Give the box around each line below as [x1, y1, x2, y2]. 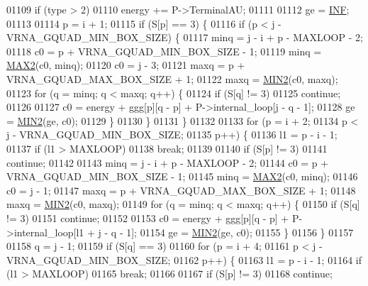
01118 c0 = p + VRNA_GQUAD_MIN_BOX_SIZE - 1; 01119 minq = [6, 43, 322, 58]
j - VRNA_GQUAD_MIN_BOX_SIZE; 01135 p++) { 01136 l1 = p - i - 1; [6, 127, 338, 142]
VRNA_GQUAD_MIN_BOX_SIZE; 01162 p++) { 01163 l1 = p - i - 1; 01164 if [6, 252, 362, 267]
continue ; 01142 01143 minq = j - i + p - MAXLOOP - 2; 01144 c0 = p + [6, 155, 329, 170]
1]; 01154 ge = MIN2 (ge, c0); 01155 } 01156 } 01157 [126, 224, 354, 239]
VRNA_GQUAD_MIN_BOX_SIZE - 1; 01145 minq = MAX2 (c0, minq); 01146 [6, 169, 358, 184]
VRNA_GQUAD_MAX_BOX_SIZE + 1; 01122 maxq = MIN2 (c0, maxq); [6, 71, 338, 86]
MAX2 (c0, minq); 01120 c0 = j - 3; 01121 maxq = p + [6, 57, 245, 72]
